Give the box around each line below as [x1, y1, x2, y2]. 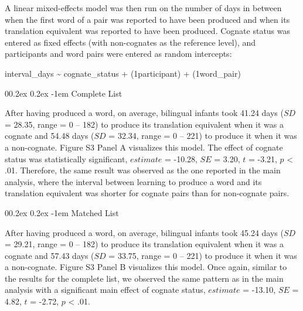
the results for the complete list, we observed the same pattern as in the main [5, 272, 284, 284]
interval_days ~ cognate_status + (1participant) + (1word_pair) [5, 67, 241, 79]
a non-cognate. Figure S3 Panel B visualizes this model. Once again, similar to [5, 261, 287, 273]
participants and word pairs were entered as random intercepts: [5, 47, 232, 60]
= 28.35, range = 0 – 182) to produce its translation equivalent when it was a [5, 118, 284, 130]
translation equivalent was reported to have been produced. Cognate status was [5, 25, 291, 37]
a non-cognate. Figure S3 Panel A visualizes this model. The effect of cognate [5, 141, 283, 153]
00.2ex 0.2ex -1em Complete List [5, 87, 122, 99]
